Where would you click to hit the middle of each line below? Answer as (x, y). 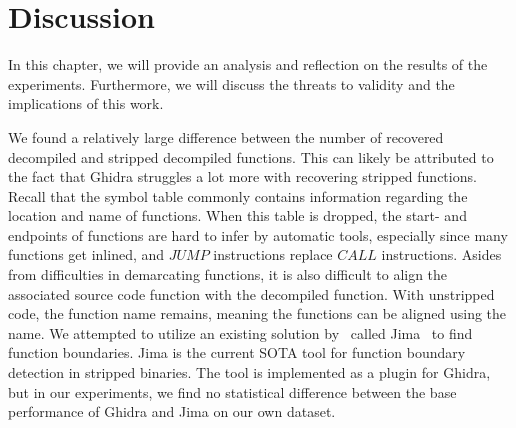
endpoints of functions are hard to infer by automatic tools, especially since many (258, 234)
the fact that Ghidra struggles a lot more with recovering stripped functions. (242, 176)
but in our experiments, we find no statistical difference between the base (232, 391)
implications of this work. (86, 103)
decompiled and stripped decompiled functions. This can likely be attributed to (251, 156)
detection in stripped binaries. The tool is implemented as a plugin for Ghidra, (249, 372)
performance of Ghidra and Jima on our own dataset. (172, 411)
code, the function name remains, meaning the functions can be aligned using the (257, 313)
